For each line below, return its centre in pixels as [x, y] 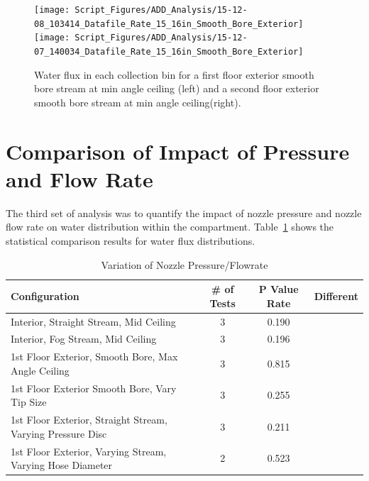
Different [336, 295]
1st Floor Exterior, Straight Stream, [89, 420]
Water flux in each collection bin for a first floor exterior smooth [174, 74]
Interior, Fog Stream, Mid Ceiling [84, 339]
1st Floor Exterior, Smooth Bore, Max [94, 356]
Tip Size [29, 402]
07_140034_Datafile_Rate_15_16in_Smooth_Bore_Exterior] [169, 51]
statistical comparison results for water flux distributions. [131, 240]
